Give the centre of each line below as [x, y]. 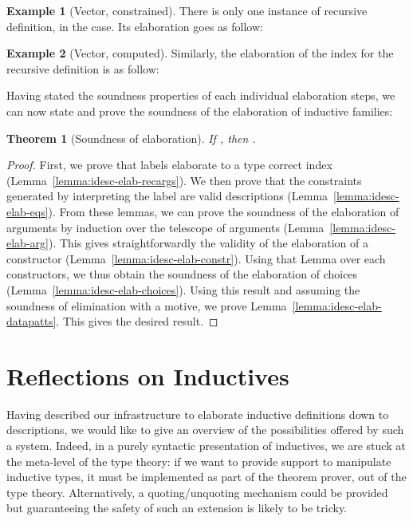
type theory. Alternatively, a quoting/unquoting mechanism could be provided [197, 492]
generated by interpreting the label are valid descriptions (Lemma [167, 196]
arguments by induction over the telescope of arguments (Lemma [165, 227]
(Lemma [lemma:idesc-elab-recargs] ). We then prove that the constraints [184, 180]
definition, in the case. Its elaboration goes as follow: [135, 26]
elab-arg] [28, 243]
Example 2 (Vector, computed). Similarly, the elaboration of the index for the [200, 53]
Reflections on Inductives [148, 375]
